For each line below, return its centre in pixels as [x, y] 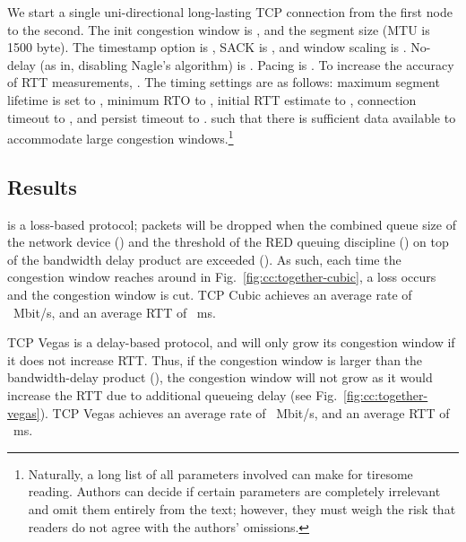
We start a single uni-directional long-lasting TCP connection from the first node [230, 12]
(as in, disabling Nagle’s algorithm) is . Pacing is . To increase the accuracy [247, 64]
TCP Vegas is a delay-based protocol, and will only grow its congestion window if [231, 342]
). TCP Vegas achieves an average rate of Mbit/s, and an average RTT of [245, 412]
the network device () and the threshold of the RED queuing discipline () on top [228, 242]
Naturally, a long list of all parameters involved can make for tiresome [220, 473]
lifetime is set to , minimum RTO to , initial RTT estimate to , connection [212, 99]
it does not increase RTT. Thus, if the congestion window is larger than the [215, 359]
